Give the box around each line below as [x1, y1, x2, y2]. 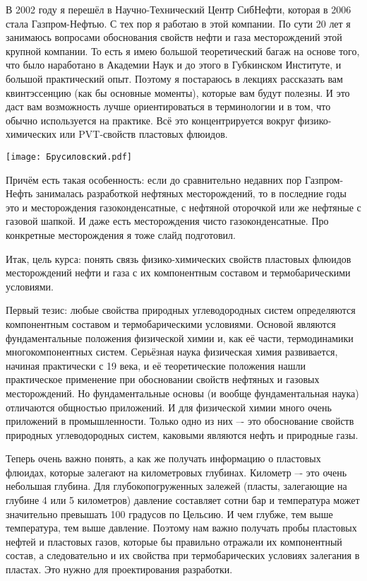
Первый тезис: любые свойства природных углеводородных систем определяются [6, 303, 356, 317]
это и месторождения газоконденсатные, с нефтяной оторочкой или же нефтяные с [6, 199, 361, 214]
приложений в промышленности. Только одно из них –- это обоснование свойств [6, 413, 354, 428]
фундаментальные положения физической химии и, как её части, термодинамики [6, 330, 354, 345]
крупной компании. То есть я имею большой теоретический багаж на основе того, [6, 43, 360, 58]
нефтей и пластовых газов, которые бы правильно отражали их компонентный [6, 534, 342, 548]
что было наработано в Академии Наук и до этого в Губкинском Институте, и [6, 57, 342, 72]
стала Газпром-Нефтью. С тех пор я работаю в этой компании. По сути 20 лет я [6, 16, 351, 30]
